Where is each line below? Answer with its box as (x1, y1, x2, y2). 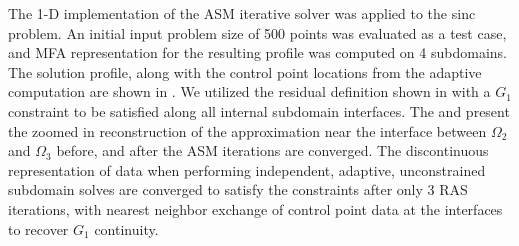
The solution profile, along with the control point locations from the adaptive (8, 61, 482, 82)
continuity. (94, 218, 159, 239)
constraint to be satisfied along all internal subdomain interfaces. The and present (8, 100, 510, 121)
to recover (8, 218, 69, 239)
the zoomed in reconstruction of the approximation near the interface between (8, 120, 487, 141)
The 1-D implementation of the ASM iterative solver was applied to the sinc (8, 3, 476, 23)
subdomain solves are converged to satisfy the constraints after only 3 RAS (8, 179, 468, 200)
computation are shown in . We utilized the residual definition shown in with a (8, 81, 491, 102)
